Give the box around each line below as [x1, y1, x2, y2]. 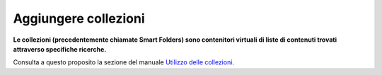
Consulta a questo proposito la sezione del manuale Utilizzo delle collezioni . [13, 58, 235, 67]
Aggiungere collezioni [13, 11, 145, 26]
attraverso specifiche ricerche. [13, 45, 107, 53]
